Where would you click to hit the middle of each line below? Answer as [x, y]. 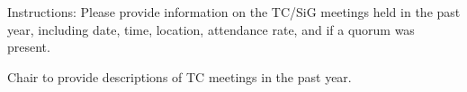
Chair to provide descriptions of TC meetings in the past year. [180, 76]
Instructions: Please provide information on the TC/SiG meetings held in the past [234, 12]
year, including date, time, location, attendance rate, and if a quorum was [211, 29]
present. [29, 47]
